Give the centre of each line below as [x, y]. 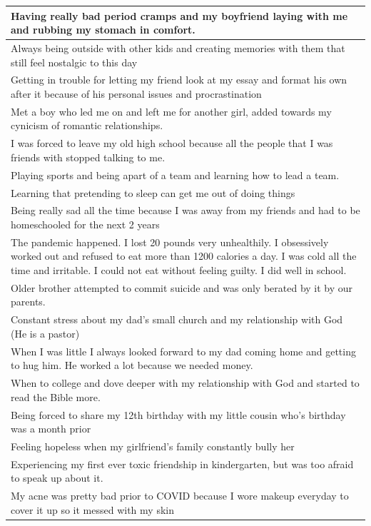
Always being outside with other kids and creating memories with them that [178, 47]
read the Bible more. [56, 396]
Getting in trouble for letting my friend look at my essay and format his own [179, 80]
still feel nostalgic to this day [74, 62]
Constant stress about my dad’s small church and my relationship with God [177, 319]
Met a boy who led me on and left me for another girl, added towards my [171, 111]
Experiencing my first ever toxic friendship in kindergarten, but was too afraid [182, 464]
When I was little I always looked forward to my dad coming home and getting [183, 351]
